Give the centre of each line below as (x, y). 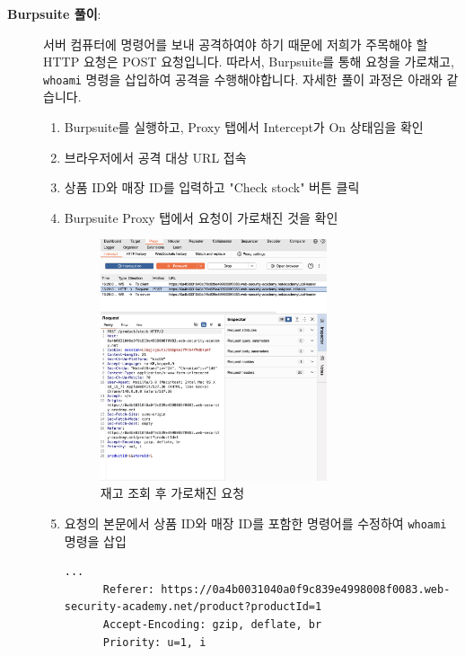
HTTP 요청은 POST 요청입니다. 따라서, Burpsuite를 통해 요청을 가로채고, (249, 62)
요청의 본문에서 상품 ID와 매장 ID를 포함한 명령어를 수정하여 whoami (255, 523)
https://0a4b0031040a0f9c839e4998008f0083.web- (306, 589)
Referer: (129, 589)
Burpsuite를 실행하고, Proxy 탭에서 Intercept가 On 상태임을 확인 (244, 127)
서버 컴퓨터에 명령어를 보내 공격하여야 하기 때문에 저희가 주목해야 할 (236, 44)
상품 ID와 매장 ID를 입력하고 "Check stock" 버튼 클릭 (212, 187)
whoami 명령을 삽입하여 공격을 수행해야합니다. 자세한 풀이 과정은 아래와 (243, 79)
